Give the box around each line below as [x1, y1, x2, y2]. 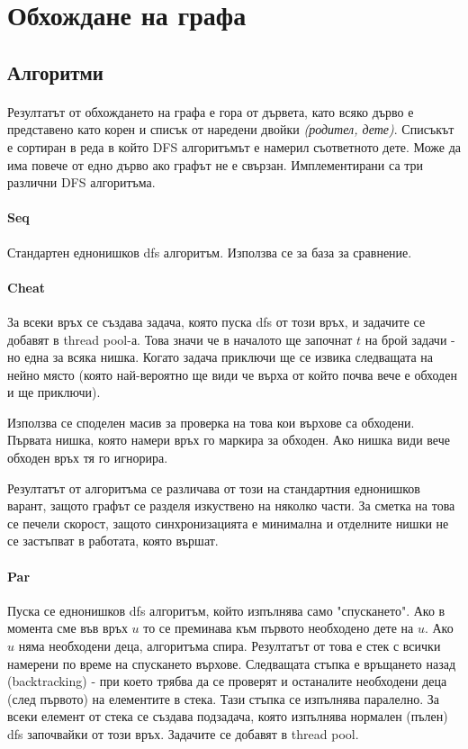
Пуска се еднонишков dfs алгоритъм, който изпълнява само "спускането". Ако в [7, 600, 445, 619]
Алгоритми [7, 58, 103, 86]
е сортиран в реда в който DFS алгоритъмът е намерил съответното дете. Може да [7, 137, 461, 156]
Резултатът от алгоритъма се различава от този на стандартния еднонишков [7, 478, 420, 497]
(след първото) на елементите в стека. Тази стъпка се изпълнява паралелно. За [7, 689, 440, 708]
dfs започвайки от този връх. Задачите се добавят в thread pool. [7, 724, 359, 743]
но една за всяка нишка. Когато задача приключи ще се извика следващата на [7, 347, 434, 366]
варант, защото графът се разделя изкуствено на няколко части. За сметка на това [7, 496, 455, 515]
